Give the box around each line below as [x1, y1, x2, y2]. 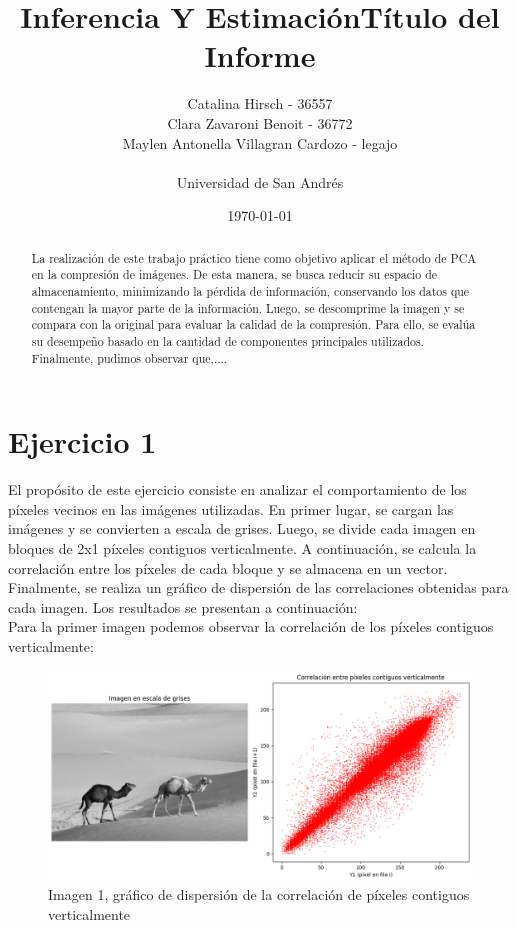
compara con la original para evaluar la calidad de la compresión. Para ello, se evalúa [31, 316, 476, 333]
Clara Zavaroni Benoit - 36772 [167, 112, 353, 133]
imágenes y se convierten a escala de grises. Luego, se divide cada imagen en [8, 518, 476, 539]
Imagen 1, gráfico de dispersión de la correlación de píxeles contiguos [48, 884, 470, 905]
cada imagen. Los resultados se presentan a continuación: [8, 596, 358, 617]
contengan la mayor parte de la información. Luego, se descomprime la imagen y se [31, 299, 465, 316]
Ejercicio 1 [8, 421, 157, 462]
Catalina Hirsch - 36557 [187, 93, 333, 114]
